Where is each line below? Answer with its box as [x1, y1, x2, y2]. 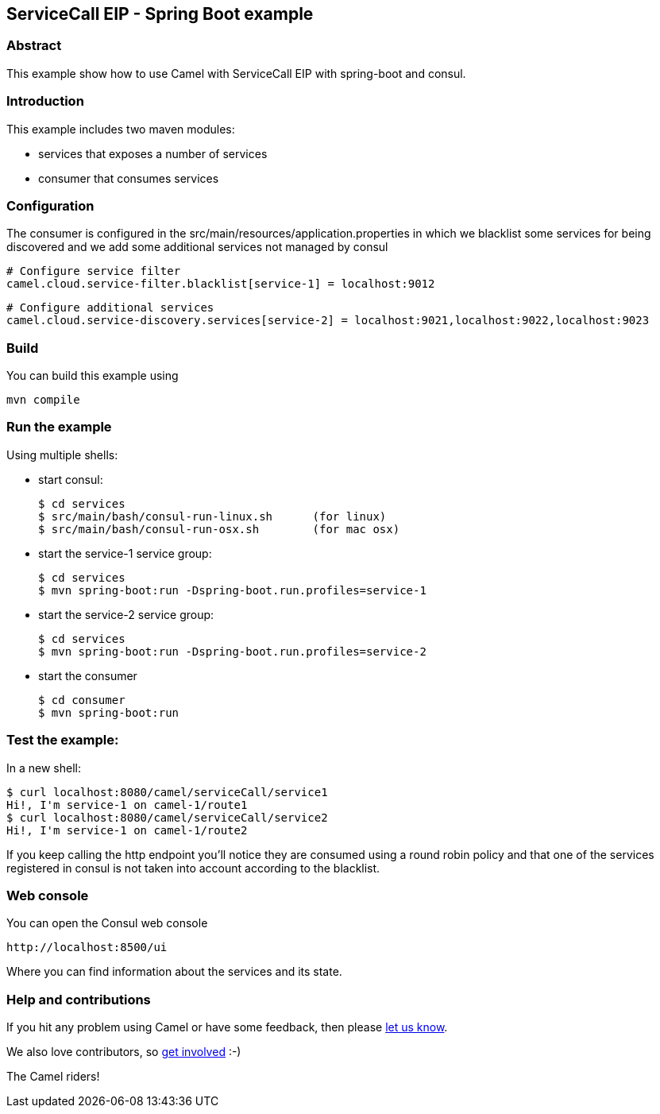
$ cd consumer [38, 693, 125, 706]
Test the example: [6, 732, 119, 748]
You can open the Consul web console [6, 916, 208, 930]
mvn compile [6, 393, 80, 407]
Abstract [6, 37, 62, 54]
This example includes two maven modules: [6, 122, 235, 136]
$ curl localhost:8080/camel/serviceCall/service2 [6, 810, 328, 824]
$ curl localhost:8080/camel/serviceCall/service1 [6, 785, 328, 799]
